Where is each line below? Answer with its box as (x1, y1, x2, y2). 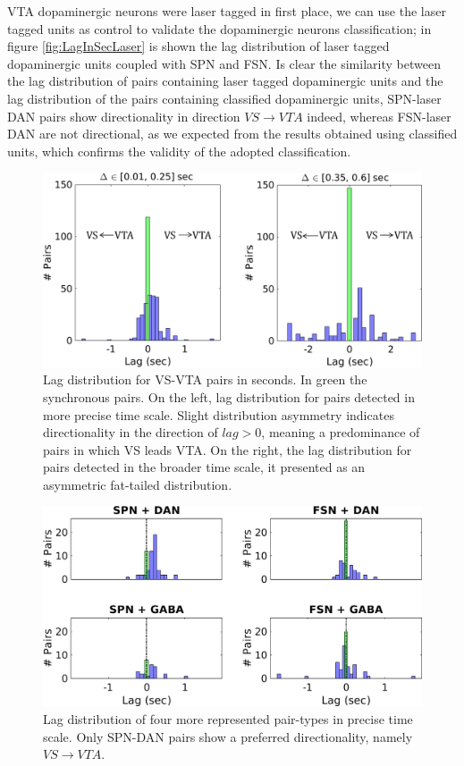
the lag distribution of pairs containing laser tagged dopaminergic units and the (7, 72, 443, 90)
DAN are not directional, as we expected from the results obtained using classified (7, 124, 458, 143)
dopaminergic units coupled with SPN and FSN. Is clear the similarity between (7, 54, 441, 72)
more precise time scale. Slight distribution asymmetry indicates (43, 405, 394, 424)
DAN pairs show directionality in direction (7, 106, 240, 125)
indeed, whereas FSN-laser (307, 106, 451, 125)
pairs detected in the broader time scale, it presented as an (43, 458, 366, 476)
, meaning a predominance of (261, 423, 420, 442)
